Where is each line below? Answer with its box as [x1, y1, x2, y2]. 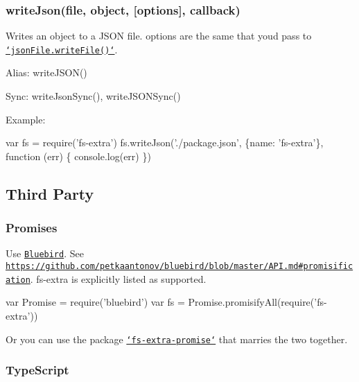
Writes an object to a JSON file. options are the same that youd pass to [6, 28, 312, 43]
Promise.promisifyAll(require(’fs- [188, 295, 327, 309]
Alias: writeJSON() [6, 65, 87, 80]
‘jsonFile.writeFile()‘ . [6, 42, 118, 56]
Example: [6, 112, 46, 126]
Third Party [6, 182, 94, 204]
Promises [6, 219, 58, 236]
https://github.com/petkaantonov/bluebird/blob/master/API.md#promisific [6, 261, 353, 272]
